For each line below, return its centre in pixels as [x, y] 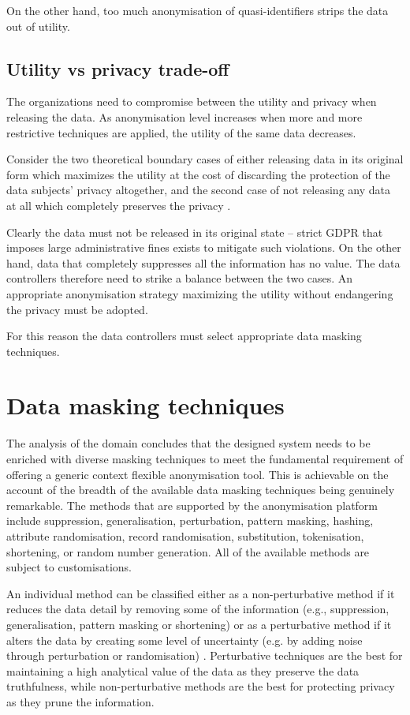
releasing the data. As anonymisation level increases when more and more [184, 116]
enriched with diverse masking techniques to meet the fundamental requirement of [205, 459]
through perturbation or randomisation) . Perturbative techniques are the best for [205, 655]
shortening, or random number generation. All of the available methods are [188, 551]
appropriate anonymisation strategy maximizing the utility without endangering [200, 293]
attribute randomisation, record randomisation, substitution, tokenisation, [185, 535]
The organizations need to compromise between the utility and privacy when [192, 101]
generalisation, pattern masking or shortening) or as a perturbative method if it [199, 624]
